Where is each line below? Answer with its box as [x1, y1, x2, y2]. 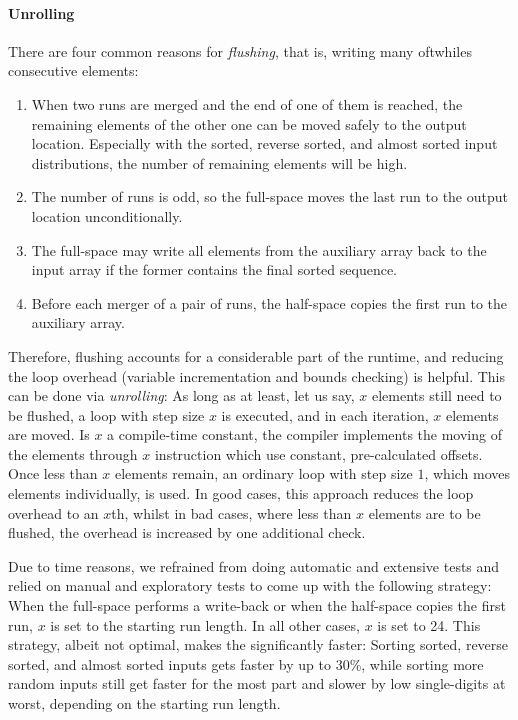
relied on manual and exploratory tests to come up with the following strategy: [8, 575, 492, 596]
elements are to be [368, 502, 481, 523]
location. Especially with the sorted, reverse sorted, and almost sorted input [31, 133, 498, 154]
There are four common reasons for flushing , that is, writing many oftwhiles [8, 40, 472, 61]
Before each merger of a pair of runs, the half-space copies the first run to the [31, 292, 507, 313]
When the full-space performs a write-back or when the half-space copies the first [8, 595, 506, 616]
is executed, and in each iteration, [221, 404, 429, 425]
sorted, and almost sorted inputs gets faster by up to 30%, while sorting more [8, 653, 484, 674]
